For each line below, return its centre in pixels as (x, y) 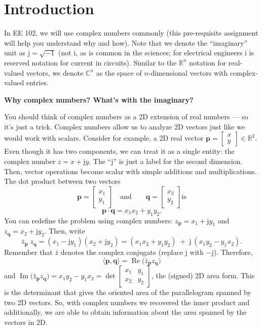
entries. (38, 83)
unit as (15, 53)
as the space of (119, 72)
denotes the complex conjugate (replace (122, 252)
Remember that (28, 252)
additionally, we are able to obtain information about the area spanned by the (125, 312)
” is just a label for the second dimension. (178, 161)
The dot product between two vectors (62, 181)
